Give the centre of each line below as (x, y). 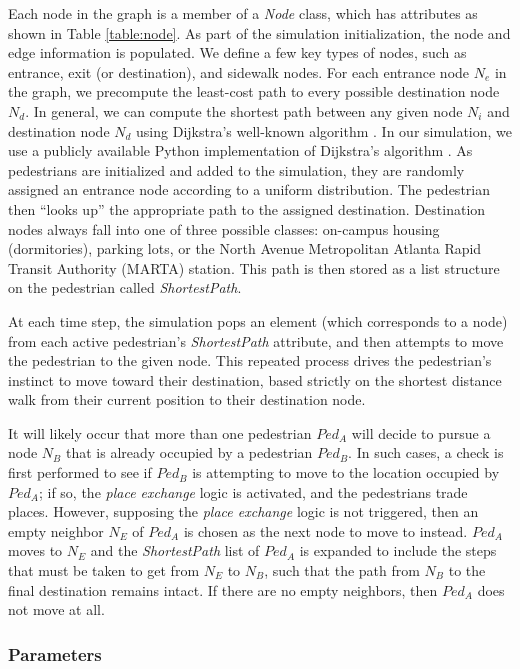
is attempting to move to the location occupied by (346, 472)
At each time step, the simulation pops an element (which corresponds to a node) (258, 320)
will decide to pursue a (421, 432)
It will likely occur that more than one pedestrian (160, 432)
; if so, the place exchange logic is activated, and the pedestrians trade (253, 491)
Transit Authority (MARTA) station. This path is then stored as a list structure (254, 267)
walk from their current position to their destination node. (187, 399)
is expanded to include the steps (398, 550)
